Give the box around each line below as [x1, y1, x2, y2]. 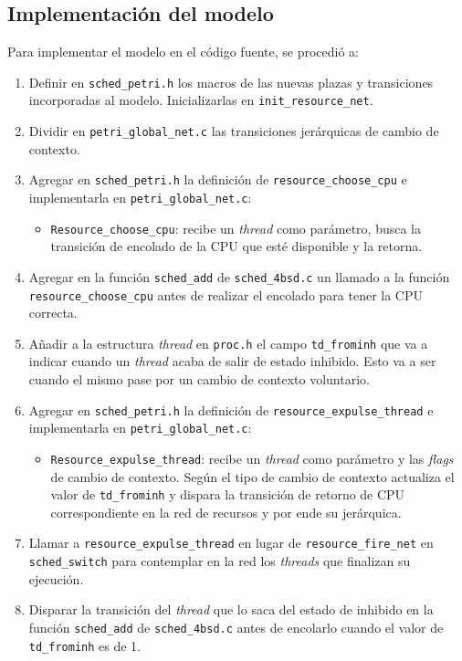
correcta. [28, 303, 78, 322]
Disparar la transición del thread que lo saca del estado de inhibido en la [28, 600, 434, 619]
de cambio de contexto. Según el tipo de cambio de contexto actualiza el [50, 467, 455, 486]
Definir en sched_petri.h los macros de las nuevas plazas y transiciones [28, 72, 434, 91]
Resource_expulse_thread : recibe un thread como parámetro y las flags [50, 448, 454, 467]
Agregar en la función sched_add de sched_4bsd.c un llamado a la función [28, 267, 450, 286]
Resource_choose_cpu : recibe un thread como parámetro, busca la [50, 218, 422, 237]
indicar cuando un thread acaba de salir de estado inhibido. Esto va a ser [28, 351, 436, 371]
